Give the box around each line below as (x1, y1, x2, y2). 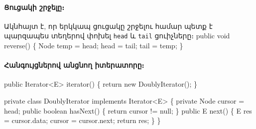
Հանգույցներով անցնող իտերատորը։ (4, 60, 144, 70)
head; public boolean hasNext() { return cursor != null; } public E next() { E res (4, 105, 252, 116)
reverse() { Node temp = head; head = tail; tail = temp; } (4, 40, 183, 51)
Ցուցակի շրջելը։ (4, 1, 64, 12)
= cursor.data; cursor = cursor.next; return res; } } (4, 115, 161, 126)
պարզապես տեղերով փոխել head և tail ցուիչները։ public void (4, 30, 230, 41)
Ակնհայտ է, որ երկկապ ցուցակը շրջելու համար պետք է (4, 20, 213, 31)
